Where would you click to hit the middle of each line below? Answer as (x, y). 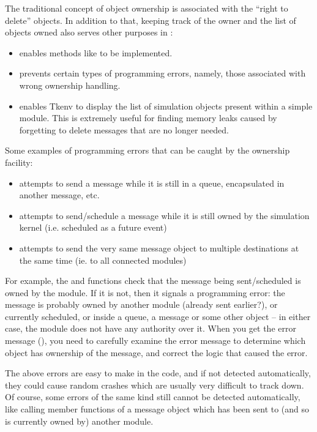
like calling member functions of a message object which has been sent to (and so (157, 409)
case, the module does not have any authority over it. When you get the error (151, 328)
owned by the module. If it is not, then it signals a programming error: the (145, 292)
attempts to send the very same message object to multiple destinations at (159, 248)
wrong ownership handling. (70, 85)
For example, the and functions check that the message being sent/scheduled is (153, 281)
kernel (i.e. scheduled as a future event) (93, 227)
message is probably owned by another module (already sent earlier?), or (141, 304)
